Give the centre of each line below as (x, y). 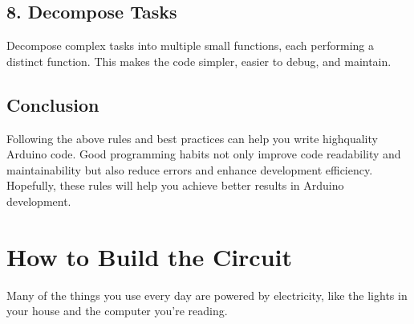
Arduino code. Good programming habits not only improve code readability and (204, 154)
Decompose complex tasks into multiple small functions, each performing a (190, 45)
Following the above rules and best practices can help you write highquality (192, 138)
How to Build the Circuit (150, 256)
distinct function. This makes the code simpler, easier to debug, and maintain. (199, 61)
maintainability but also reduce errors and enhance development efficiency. (190, 169)
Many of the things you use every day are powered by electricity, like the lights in (207, 295)
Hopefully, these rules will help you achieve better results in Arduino (175, 185)
